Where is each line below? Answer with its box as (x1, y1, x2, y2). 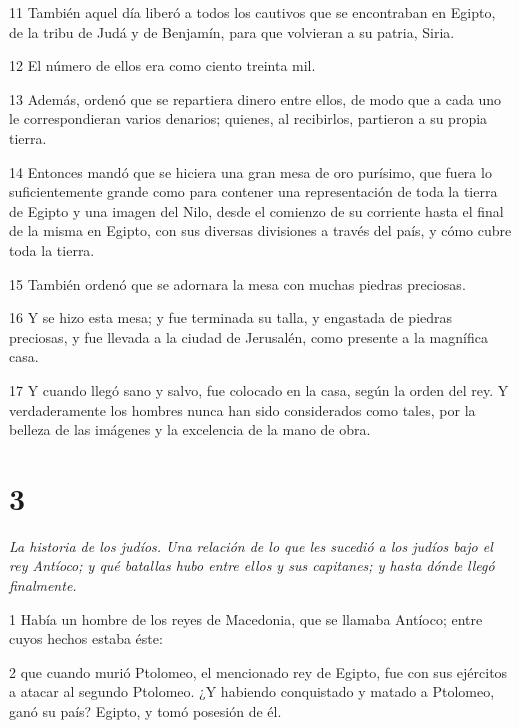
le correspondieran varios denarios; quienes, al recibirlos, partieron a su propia (9, 108, 488, 129)
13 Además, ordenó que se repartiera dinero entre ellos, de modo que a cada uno (9, 88, 501, 109)
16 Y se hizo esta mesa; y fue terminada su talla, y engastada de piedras (9, 307, 453, 328)
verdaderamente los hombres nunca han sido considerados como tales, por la (9, 399, 476, 420)
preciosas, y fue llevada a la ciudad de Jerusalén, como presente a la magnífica (9, 326, 488, 347)
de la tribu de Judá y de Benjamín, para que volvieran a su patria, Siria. (9, 21, 455, 42)
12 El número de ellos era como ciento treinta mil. (9, 55, 316, 76)
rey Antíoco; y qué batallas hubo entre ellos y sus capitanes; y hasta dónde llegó (9, 555, 495, 576)
